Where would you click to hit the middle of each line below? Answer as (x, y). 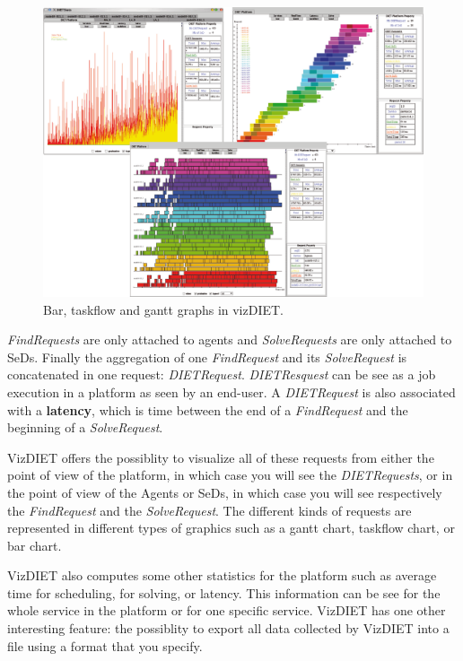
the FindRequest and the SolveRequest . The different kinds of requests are (210, 510)
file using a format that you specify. (105, 645)
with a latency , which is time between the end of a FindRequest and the (208, 409)
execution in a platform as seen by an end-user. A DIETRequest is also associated (231, 391)
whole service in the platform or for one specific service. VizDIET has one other (227, 610)
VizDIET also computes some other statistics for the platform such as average (222, 575)
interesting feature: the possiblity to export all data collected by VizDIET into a (228, 628)
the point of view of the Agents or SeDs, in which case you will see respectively (225, 492)
